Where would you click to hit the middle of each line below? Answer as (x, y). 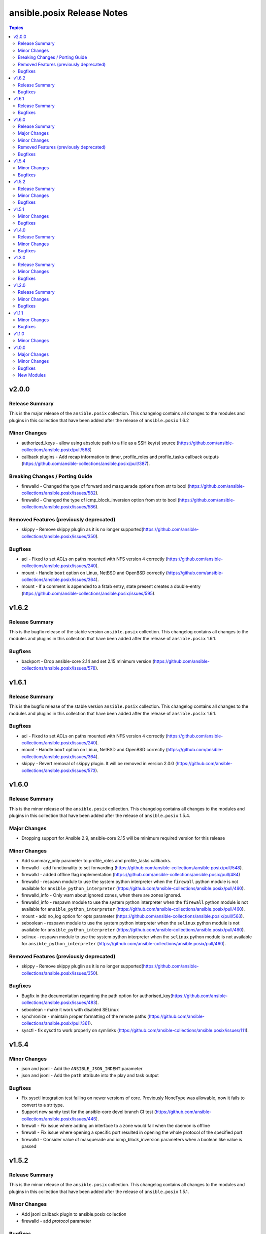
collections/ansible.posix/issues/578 (58, 668)
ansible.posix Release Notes (68, 13)
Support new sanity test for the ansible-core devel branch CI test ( (89, 1112)
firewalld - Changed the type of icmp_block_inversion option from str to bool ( (100, 500)
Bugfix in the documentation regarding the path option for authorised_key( (97, 996)
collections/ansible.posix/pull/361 (55, 1023)
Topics (16, 28)
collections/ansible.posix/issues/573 (58, 771)
